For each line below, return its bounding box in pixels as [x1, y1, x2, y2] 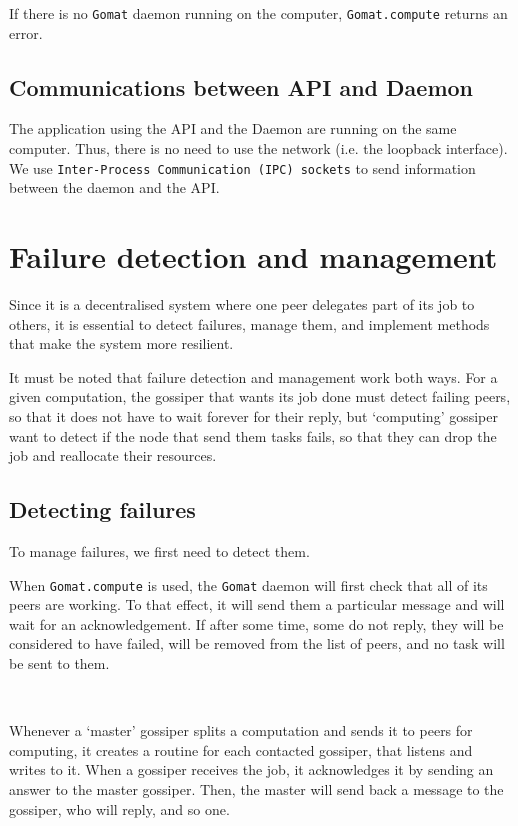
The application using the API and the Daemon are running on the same [9, 118, 457, 139]
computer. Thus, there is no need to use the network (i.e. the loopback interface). [9, 138, 508, 159]
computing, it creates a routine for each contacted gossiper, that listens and [9, 739, 473, 760]
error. [9, 22, 43, 43]
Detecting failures [9, 494, 196, 525]
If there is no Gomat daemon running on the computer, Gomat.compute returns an [9, 3, 508, 23]
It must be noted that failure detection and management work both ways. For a [9, 366, 498, 387]
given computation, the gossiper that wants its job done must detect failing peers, [9, 386, 511, 407]
